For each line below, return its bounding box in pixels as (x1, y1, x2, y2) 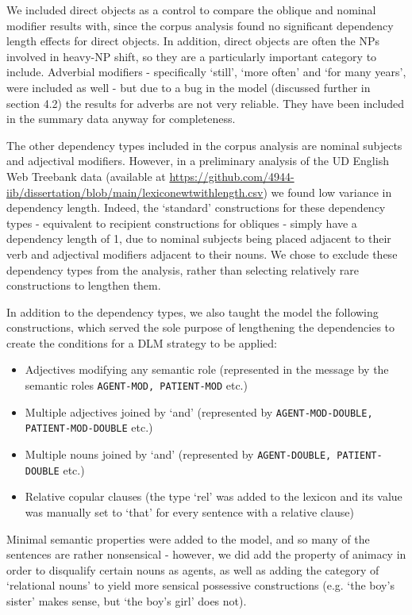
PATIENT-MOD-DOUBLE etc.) (25, 419, 153, 436)
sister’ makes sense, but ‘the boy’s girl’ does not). (6, 592, 247, 609)
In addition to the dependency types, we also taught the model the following (6, 303, 379, 320)
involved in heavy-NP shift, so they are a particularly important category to (6, 48, 377, 64)
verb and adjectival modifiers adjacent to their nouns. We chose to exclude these (6, 245, 398, 262)
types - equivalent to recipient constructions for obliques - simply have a (6, 214, 357, 231)
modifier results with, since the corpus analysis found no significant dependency (6, 17, 394, 33)
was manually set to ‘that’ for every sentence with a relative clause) (25, 503, 354, 520)
